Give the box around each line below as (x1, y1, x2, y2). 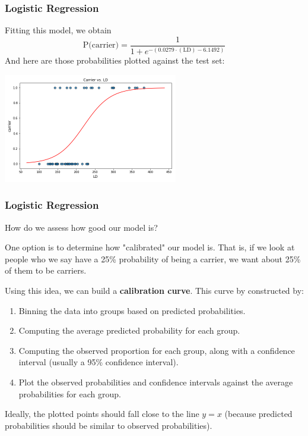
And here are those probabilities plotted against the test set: (5, 54, 225, 67)
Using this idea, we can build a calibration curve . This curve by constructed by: (5, 284, 304, 296)
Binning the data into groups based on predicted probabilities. (18, 304, 246, 316)
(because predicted (224, 407, 293, 420)
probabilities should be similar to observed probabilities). (5, 419, 212, 431)
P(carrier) (82, 41, 119, 50)
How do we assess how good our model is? (5, 221, 158, 233)
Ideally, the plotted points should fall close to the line (5, 407, 199, 420)
